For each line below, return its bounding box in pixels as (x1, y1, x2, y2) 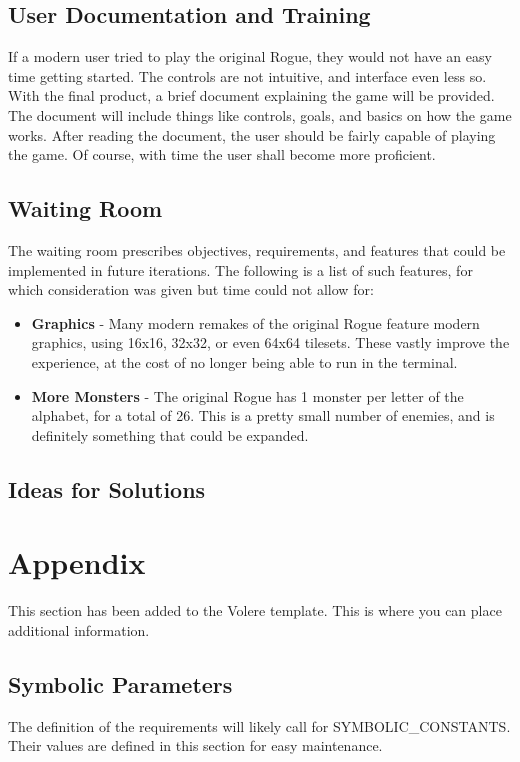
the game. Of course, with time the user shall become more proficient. (8, 144, 436, 165)
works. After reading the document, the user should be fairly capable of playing (8, 124, 496, 145)
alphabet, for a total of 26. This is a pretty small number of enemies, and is (31, 405, 495, 426)
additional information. (8, 619, 150, 640)
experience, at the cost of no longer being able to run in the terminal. (31, 351, 458, 372)
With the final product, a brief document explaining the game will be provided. (8, 85, 495, 106)
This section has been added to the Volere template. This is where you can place (8, 600, 502, 621)
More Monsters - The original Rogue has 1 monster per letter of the (31, 385, 464, 406)
